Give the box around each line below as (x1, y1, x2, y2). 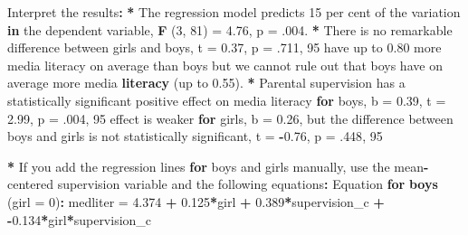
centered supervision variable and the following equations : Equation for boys (7, 174, 438, 193)
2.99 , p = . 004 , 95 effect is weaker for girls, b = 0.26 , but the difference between (7, 108, 454, 127)
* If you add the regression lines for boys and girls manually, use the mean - (7, 156, 429, 175)
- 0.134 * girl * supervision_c (7, 210, 152, 229)
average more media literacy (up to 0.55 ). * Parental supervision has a (7, 73, 406, 92)
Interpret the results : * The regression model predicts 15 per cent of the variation (7, 3, 461, 21)
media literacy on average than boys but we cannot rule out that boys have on (7, 55, 443, 74)
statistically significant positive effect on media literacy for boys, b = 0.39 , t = (7, 90, 446, 109)
